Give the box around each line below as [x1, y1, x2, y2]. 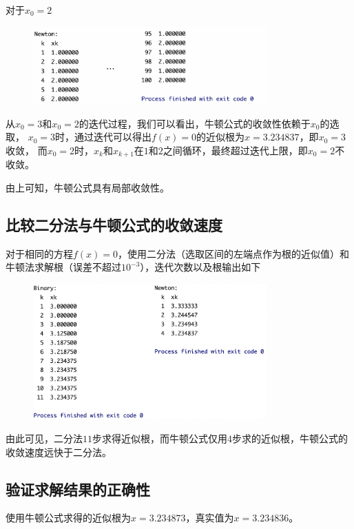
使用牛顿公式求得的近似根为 [6, 510, 131, 525]
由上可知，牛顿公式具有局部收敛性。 [6, 180, 169, 195]
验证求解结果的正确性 [6, 478, 150, 499]
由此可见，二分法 [6, 431, 83, 446]
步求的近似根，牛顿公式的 [232, 431, 348, 446]
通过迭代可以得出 [74, 129, 152, 144]
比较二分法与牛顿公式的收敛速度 [6, 214, 222, 236]
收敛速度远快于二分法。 [6, 444, 112, 459]
